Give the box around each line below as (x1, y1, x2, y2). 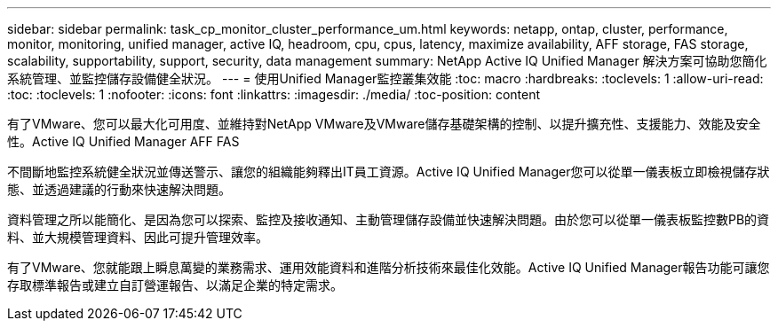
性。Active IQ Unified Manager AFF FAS (7, 134, 240, 149)
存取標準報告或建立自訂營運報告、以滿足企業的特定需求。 (7, 277, 343, 293)
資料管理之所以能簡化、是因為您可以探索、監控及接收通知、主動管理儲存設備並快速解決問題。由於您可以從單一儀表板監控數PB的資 (7, 212, 770, 227)
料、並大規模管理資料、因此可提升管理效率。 (7, 230, 268, 245)
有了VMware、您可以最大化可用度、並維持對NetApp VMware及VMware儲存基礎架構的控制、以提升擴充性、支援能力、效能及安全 (7, 116, 761, 131)
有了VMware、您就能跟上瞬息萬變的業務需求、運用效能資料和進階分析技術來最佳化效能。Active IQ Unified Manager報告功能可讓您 (7, 260, 770, 275)
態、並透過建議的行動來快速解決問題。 (7, 182, 231, 197)
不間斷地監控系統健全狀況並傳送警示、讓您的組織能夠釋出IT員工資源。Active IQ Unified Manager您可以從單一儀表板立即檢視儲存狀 (7, 164, 770, 179)
